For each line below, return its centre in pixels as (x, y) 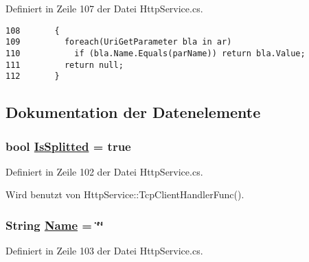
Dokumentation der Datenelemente (133, 112)
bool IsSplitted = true (68, 146)
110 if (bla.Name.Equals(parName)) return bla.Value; (156, 53)
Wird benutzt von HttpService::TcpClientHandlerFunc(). (125, 194)
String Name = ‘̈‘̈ (55, 225)
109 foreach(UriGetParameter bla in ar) (119, 42)
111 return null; (65, 65)
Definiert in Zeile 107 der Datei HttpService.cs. (104, 8)
